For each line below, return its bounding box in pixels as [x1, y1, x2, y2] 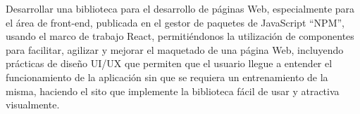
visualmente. [6, 97, 60, 112]
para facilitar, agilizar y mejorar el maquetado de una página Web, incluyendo [6, 42, 344, 57]
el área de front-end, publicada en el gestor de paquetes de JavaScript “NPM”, [6, 15, 345, 29]
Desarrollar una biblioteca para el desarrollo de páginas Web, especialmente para [6, 1, 355, 15]
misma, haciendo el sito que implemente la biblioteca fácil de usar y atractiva [6, 83, 340, 98]
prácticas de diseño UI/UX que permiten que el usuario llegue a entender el [6, 56, 333, 71]
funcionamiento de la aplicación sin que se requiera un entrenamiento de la [6, 69, 328, 84]
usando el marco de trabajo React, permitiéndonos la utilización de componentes [6, 29, 354, 43]
